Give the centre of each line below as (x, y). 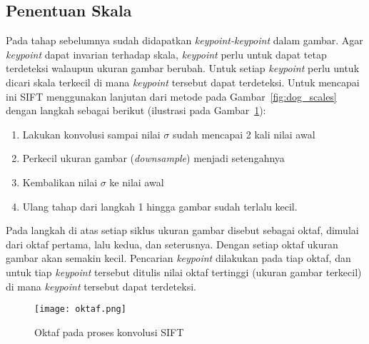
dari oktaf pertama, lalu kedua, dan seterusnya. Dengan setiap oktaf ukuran (172, 244)
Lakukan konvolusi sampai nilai (91, 134)
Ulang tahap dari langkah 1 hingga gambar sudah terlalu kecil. (160, 206)
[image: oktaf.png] (80, 309)
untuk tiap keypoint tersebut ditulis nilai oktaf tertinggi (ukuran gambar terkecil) (184, 272)
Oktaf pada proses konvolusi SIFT (109, 332)
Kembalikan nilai (60, 182)
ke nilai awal (137, 182)
